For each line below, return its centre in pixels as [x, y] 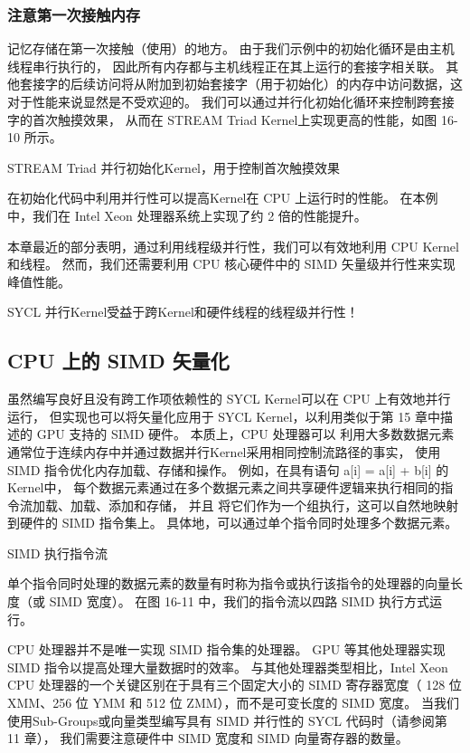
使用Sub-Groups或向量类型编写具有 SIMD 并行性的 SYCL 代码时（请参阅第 [227, 720]
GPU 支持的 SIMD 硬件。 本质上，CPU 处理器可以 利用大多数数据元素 [245, 434]
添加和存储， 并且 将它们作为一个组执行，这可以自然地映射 [283, 505]
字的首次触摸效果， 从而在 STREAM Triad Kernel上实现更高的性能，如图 [222, 119]
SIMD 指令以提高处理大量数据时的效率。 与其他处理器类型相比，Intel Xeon [228, 667]
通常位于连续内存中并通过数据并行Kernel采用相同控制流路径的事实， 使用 [224, 451]
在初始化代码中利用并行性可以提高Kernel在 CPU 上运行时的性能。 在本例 [223, 198]
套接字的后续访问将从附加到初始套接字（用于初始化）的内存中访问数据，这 [241, 84]
